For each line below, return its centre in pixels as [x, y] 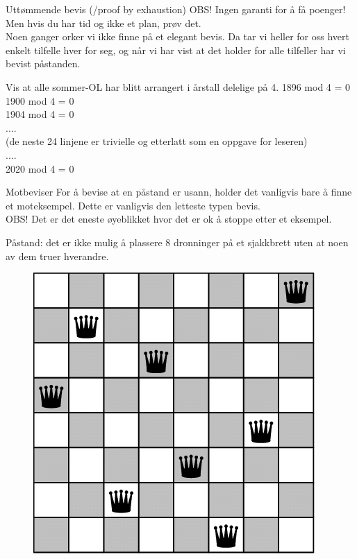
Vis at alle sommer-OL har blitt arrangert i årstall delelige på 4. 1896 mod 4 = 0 [178, 86]
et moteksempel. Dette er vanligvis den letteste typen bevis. [133, 205]
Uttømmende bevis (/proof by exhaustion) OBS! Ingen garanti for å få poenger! [176, 9]
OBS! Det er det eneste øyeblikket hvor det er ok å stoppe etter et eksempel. [169, 219]
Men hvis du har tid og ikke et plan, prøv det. [103, 23]
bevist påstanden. [43, 63]
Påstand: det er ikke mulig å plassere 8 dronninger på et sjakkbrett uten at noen [177, 242]
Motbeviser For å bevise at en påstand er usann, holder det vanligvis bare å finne [179, 192]
